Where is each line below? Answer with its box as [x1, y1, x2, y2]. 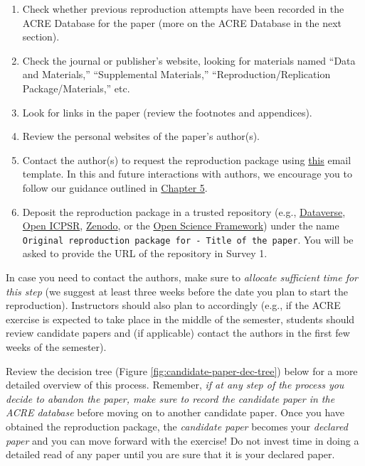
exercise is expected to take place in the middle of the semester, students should [6, 311, 355, 326]
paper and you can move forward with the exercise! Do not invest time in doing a [6, 433, 359, 448]
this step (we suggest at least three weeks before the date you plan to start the [6, 283, 348, 298]
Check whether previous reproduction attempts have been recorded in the [22, 1, 344, 16]
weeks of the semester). [6, 339, 107, 354]
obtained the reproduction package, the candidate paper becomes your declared [6, 418, 348, 433]
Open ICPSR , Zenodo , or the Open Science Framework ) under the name [22, 218, 339, 233]
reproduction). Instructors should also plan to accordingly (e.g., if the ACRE [6, 298, 341, 313]
